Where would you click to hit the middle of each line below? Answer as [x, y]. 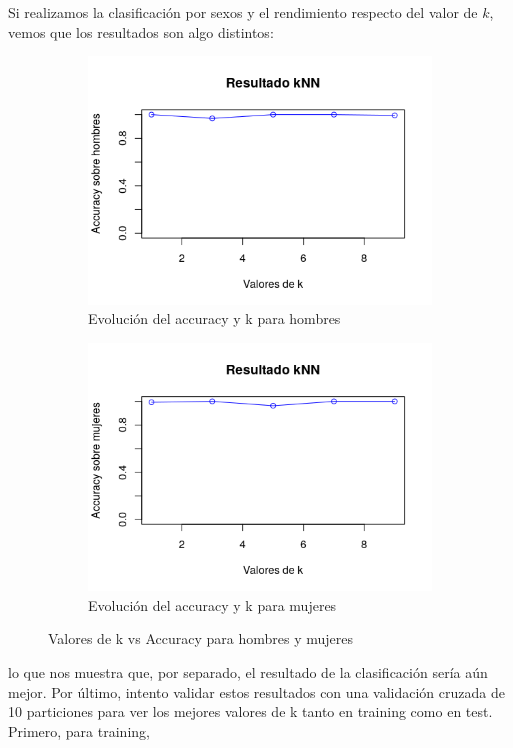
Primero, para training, [79, 730]
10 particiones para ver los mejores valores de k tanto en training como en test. [250, 711]
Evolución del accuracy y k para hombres [214, 318]
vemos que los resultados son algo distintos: [141, 31]
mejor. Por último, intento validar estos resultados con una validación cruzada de [256, 691]
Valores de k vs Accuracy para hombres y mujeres [200, 638]
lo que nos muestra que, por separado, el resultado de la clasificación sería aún [248, 672]
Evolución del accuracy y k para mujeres [212, 604]
